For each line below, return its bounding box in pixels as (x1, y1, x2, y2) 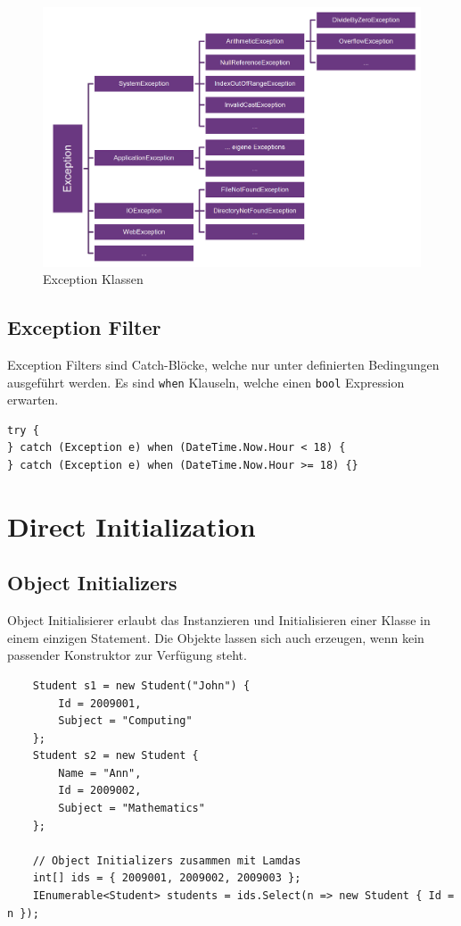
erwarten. (7, 390, 59, 409)
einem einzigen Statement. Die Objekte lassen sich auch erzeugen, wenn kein (7, 628, 424, 647)
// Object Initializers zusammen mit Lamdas (32, 854, 301, 867)
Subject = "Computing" (58, 714, 193, 728)
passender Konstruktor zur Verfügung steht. (7, 646, 247, 664)
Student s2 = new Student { (32, 749, 199, 763)
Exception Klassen (43, 270, 144, 288)
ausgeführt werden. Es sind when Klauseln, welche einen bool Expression (7, 372, 405, 391)
